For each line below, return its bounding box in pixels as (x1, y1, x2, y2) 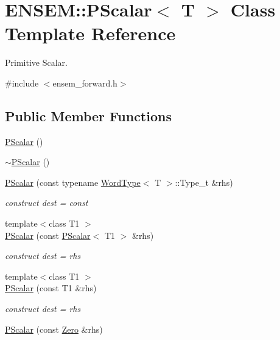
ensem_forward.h (52, 76, 117, 89)
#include (5, 76, 39, 89)
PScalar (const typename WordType (5, 175, 141, 188)
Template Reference (5, 21, 176, 46)
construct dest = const (5, 196, 88, 209)
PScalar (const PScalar (5, 228, 91, 241)
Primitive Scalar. (5, 56, 68, 69)
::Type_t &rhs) (175, 175, 233, 188)
